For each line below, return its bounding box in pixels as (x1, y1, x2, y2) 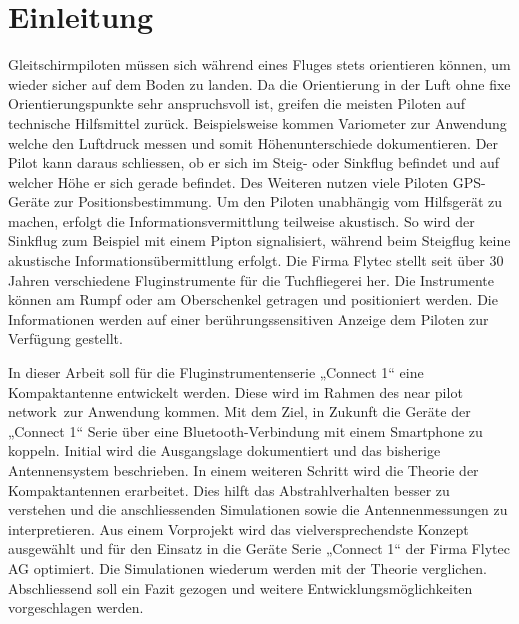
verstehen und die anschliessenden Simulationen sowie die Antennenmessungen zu (8, 499, 508, 520)
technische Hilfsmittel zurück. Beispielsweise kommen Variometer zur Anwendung (8, 112, 507, 133)
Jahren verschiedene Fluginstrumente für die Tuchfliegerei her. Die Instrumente (8, 269, 495, 290)
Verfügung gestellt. (8, 328, 123, 349)
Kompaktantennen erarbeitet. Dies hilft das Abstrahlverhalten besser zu (8, 479, 450, 500)
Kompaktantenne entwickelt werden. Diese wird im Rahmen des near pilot (8, 381, 463, 402)
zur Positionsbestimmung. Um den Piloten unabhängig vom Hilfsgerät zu (54, 191, 503, 212)
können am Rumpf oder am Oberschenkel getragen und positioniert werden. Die (8, 289, 498, 310)
